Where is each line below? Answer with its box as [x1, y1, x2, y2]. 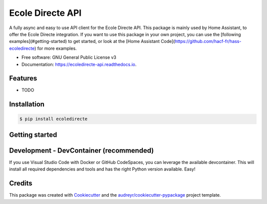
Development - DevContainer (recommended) [9, 146, 154, 155]
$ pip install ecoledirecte [19, 116, 88, 122]
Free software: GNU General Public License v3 [21, 54, 117, 60]
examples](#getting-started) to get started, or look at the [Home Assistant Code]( [9, 39, 175, 44]
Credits [9, 179, 33, 188]
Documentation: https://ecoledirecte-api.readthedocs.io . [21, 61, 137, 67]
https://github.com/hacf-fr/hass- [175, 39, 242, 44]
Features [9, 74, 37, 82]
